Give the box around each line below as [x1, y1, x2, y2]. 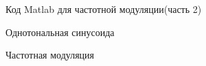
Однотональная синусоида [5, 24, 115, 39]
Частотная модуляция [5, 48, 95, 62]
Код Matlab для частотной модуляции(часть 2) [5, 2, 202, 16]
